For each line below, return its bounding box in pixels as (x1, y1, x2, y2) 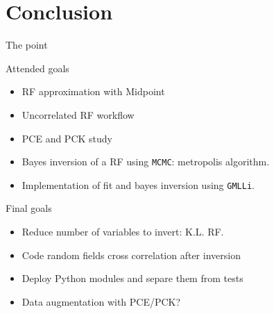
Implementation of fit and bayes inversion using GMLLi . (22, 177, 255, 192)
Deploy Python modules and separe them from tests (22, 271, 243, 286)
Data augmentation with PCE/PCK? (22, 294, 181, 308)
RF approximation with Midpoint (22, 84, 165, 99)
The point (6, 38, 48, 52)
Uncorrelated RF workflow (22, 107, 135, 122)
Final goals (6, 201, 52, 215)
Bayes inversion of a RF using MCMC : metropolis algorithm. (22, 154, 270, 169)
